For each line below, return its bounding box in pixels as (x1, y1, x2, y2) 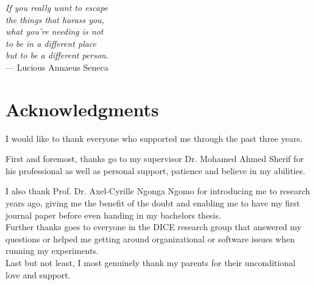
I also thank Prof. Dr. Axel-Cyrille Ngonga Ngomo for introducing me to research (5, 185, 310, 197)
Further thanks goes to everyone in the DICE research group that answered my (5, 220, 302, 233)
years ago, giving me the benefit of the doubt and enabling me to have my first (5, 197, 300, 209)
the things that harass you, (5, 13, 104, 26)
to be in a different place (5, 37, 97, 49)
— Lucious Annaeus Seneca (5, 60, 108, 73)
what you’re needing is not (5, 25, 104, 38)
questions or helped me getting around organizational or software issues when (5, 232, 295, 245)
